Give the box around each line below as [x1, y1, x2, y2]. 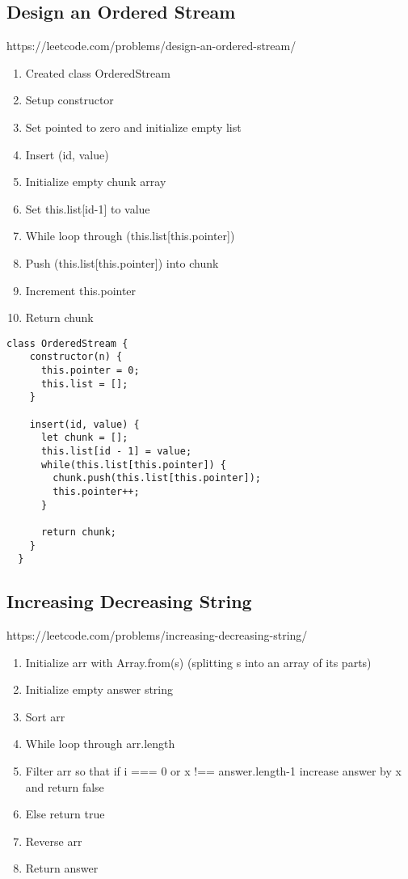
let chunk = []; [40, 432, 128, 444]
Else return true [25, 805, 105, 822]
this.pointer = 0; [40, 365, 140, 377]
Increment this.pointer [25, 281, 137, 298]
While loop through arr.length [25, 735, 175, 752]
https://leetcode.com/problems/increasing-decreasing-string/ [6, 627, 308, 644]
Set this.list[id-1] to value [25, 200, 150, 217]
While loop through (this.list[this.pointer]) [25, 227, 235, 244]
